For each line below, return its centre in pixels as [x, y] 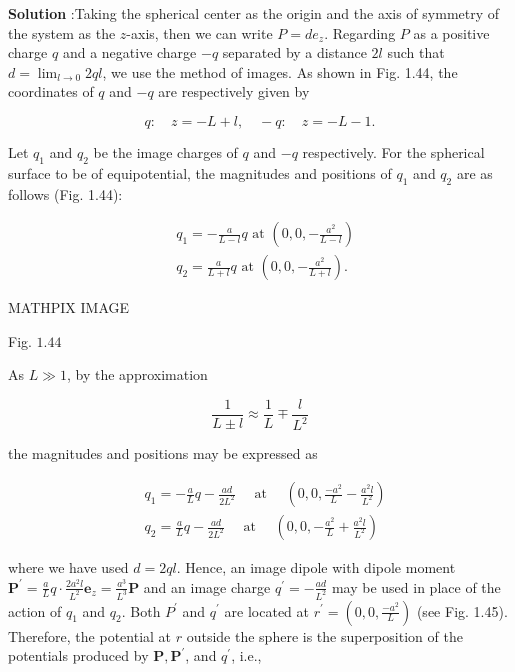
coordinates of [51, 91]
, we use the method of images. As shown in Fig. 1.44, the [280, 71]
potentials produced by [78, 655]
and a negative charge [129, 52]
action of [35, 610]
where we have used [68, 567]
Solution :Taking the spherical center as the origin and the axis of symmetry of [254, 13]
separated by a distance [294, 52]
